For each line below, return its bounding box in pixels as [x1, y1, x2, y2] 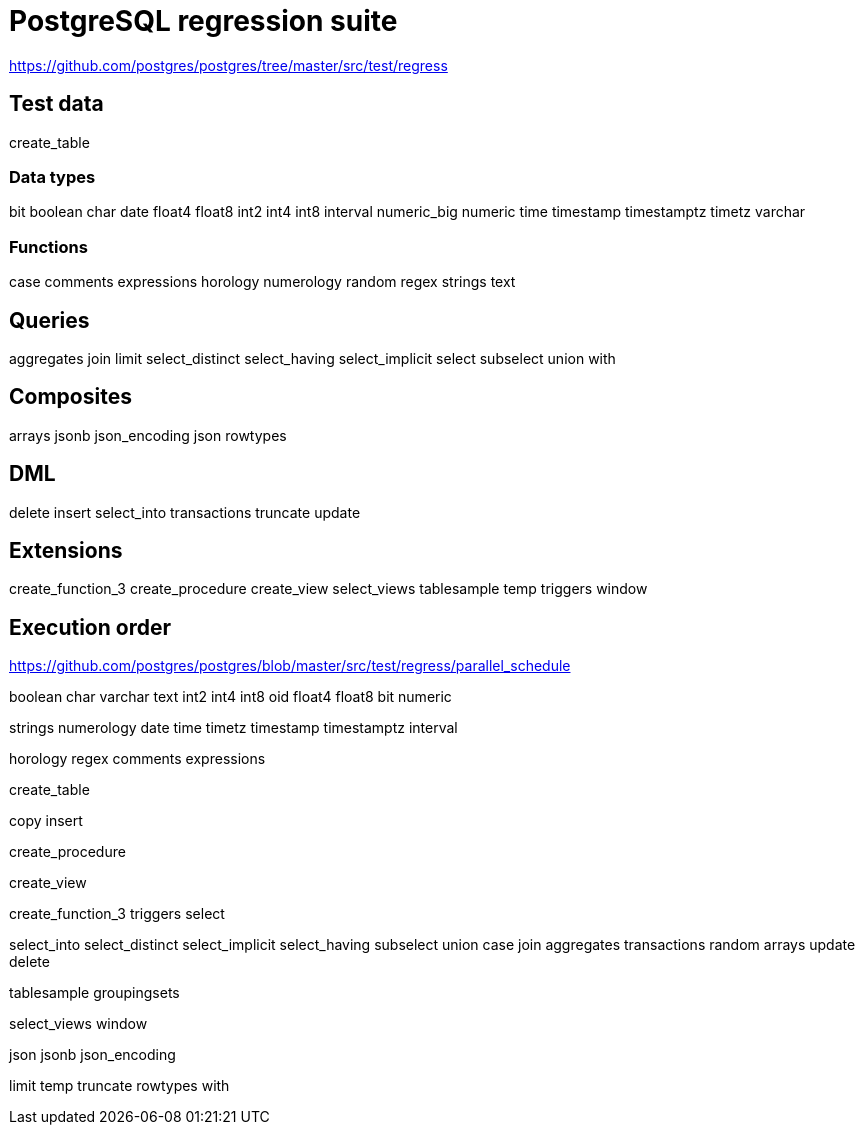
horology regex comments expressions [9, 750, 266, 768]
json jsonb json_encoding [9, 1046, 176, 1064]
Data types [9, 166, 96, 187]
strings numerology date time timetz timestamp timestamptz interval [9, 719, 458, 737]
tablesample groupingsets [9, 984, 180, 1002]
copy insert [9, 812, 83, 830]
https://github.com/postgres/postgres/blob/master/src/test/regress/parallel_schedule [9, 657, 571, 675]
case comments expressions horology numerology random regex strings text [9, 273, 516, 291]
